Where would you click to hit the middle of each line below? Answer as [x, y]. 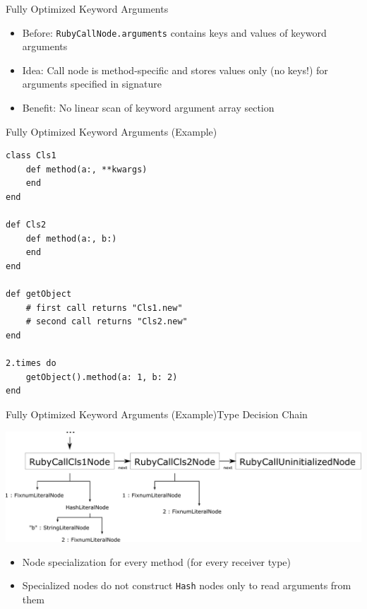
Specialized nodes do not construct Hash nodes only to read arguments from [187, 585]
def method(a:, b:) [71, 238]
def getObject [39, 294]
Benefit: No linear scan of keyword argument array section [148, 108]
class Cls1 [31, 156]
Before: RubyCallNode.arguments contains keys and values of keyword [174, 32]
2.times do [31, 363]
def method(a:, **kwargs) [86, 169]
